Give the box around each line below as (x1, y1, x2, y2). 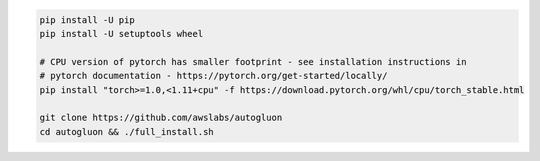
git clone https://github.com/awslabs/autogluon (39, 112, 283, 124)
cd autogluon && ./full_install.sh (39, 126, 214, 137)
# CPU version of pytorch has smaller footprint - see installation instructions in (39, 56, 467, 67)
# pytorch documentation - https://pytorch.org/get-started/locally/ (39, 70, 388, 82)
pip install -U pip (39, 14, 135, 25)
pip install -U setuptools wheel (39, 28, 204, 39)
